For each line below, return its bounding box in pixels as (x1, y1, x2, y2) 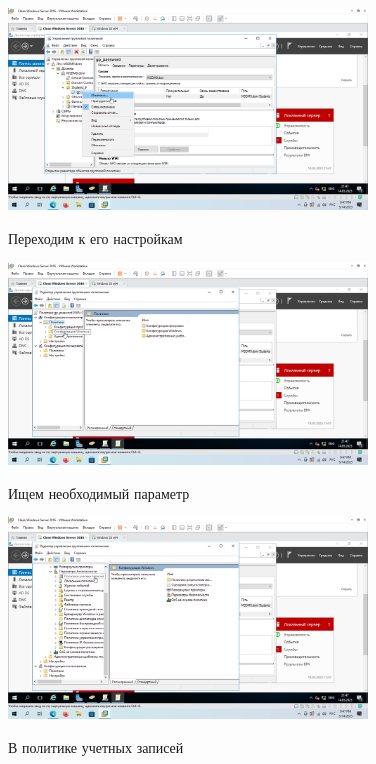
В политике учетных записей (8, 737, 184, 758)
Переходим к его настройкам (8, 227, 183, 248)
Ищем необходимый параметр (8, 482, 190, 503)
